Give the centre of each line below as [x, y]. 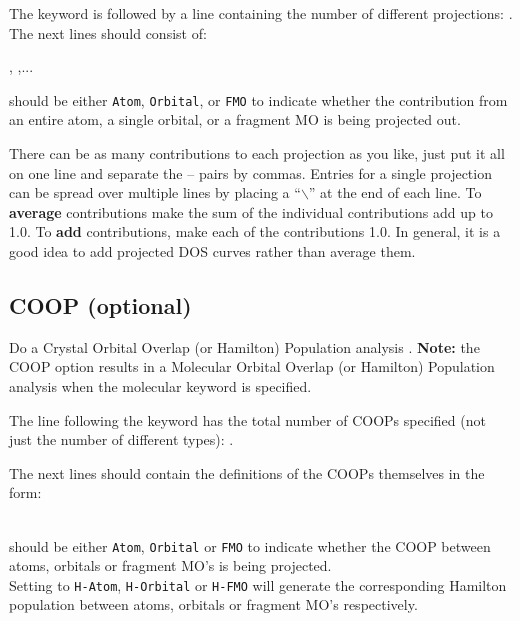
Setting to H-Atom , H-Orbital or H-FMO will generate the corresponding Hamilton [258, 584]
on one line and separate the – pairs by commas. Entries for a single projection [250, 172]
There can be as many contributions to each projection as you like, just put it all [257, 153]
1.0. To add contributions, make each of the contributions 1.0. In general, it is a [255, 231]
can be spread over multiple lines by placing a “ [155, 192]
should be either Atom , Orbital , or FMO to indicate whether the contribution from [258, 99]
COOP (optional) [100, 304]
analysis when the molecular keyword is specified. [160, 385]
